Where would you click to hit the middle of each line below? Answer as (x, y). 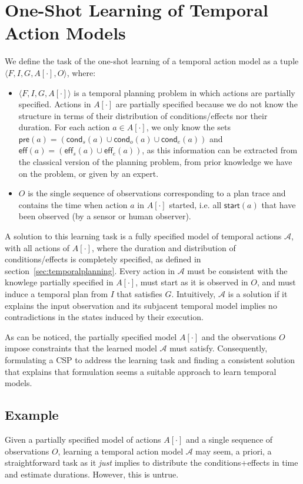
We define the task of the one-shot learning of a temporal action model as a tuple (152, 61)
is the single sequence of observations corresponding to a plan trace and (157, 193)
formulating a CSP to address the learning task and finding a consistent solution (150, 359)
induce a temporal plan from (56, 294)
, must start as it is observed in (192, 282)
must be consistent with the (237, 270)
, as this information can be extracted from (220, 150)
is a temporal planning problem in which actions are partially (184, 92)
